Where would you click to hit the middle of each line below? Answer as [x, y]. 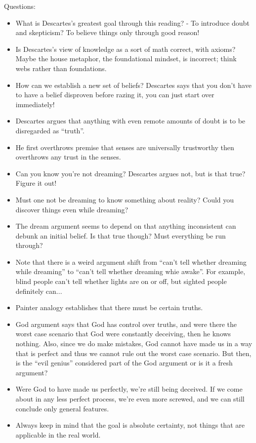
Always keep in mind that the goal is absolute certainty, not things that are [130, 425]
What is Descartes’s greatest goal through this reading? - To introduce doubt [132, 22]
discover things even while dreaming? [72, 209]
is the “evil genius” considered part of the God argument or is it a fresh [124, 363]
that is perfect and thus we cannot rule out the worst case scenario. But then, [133, 353]
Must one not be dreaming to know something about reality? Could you [125, 199]
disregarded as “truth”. [50, 130]
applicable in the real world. [58, 434]
